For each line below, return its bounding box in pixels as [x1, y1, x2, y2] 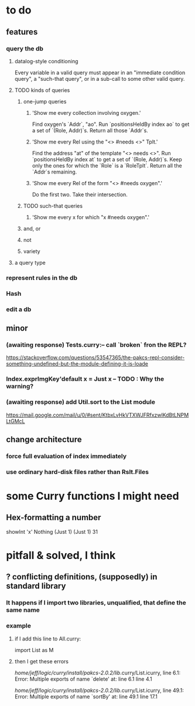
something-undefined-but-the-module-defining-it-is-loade [6, 360, 148, 367]
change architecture [6, 434, 82, 444]
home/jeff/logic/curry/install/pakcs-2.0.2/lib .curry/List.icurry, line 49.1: [14, 687, 184, 694]
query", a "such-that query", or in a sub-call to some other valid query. [14, 75, 185, 82]
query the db [6, 45, 44, 53]
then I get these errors [14, 657, 69, 665]
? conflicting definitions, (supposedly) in [6, 572, 158, 582]
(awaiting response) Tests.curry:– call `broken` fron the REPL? [6, 340, 187, 349]
